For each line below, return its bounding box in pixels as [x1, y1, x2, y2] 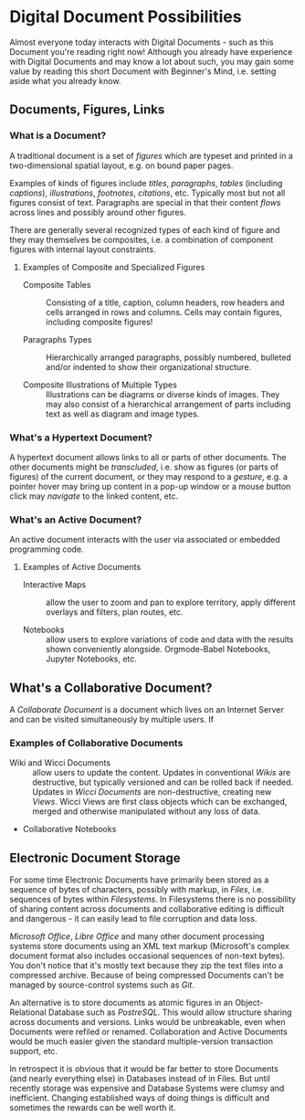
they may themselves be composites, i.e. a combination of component [9, 234, 274, 245]
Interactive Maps [22, 579, 87, 590]
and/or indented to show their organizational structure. [45, 361, 252, 372]
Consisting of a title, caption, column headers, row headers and [45, 297, 285, 308]
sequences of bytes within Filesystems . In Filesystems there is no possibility [9, 893, 297, 905]
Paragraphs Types [22, 333, 92, 344]
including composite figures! [45, 316, 153, 327]
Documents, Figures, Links [9, 102, 165, 118]
